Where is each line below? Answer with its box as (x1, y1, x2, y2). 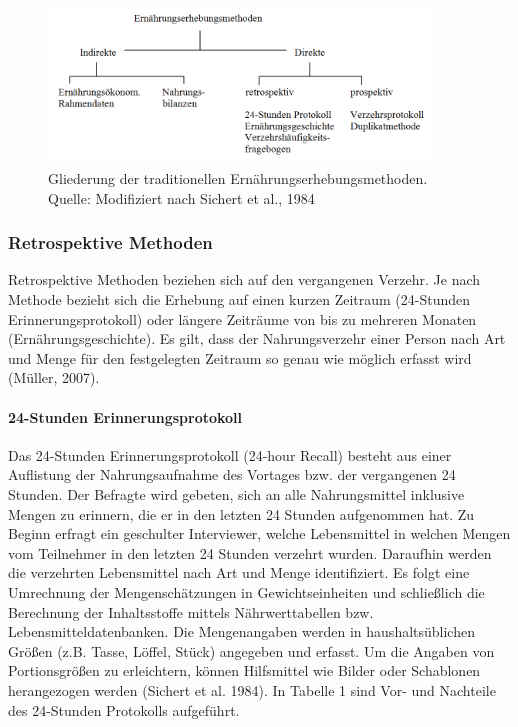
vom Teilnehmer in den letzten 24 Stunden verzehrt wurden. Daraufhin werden (8, 542, 492, 563)
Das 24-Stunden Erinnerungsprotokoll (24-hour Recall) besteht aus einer (8, 444, 452, 465)
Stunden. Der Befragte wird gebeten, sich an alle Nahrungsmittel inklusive (8, 484, 465, 505)
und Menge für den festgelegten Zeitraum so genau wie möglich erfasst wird (8, 347, 472, 368)
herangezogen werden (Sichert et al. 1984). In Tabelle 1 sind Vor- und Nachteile (8, 679, 496, 700)
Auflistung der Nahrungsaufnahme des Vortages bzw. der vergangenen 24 (8, 464, 456, 485)
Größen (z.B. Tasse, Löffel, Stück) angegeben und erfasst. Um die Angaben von (8, 640, 495, 661)
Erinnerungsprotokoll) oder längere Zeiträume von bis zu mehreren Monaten (8, 308, 477, 329)
